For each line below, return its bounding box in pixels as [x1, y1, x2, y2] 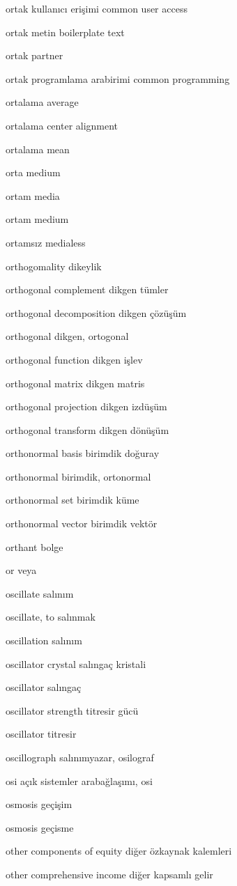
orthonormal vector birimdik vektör [6, 516, 158, 531]
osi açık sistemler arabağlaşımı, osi [6, 773, 153, 788]
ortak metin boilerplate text [6, 24, 125, 39]
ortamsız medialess [6, 235, 86, 249]
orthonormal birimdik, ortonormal [6, 469, 151, 483]
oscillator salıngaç [6, 680, 82, 694]
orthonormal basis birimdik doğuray [6, 446, 160, 460]
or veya [6, 563, 37, 577]
